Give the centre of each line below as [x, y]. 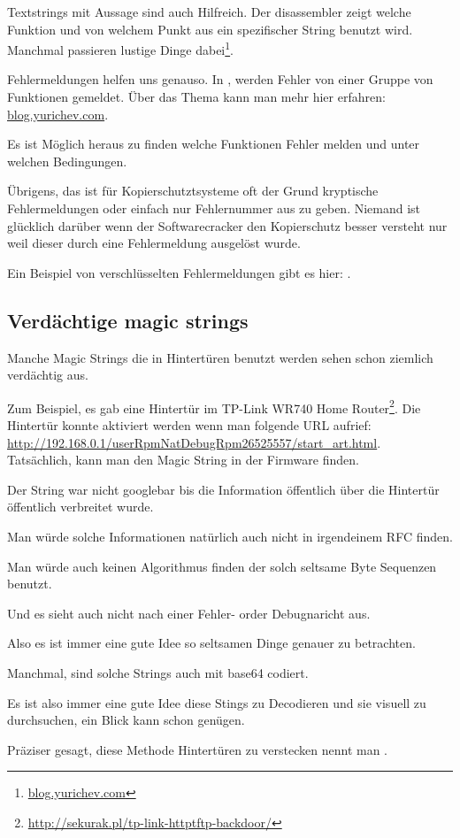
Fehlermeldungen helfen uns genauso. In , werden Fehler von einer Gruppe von [220, 79]
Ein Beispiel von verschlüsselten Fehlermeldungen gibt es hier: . [179, 272]
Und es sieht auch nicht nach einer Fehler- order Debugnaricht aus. [189, 613]
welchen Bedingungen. [67, 161]
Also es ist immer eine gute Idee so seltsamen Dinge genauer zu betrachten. [211, 643]
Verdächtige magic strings [128, 320]
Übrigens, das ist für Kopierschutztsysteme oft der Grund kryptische [193, 191]
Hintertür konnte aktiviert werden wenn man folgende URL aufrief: [189, 425]
